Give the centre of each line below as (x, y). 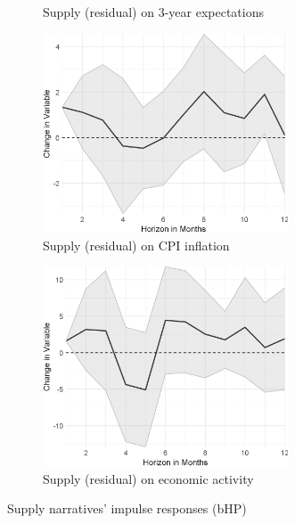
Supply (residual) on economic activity (148, 478)
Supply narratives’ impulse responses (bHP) (127, 508)
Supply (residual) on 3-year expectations (153, 12)
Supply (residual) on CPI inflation (136, 245)
